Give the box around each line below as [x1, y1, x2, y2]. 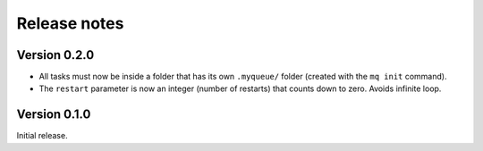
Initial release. [16, 130, 68, 141]
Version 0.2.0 [16, 47, 95, 63]
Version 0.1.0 [16, 107, 91, 122]
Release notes [16, 13, 124, 33]
